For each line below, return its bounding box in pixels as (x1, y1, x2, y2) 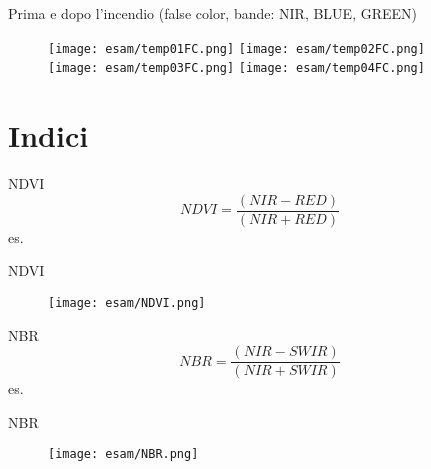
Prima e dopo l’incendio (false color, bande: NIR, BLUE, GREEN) (8, 3, 418, 23)
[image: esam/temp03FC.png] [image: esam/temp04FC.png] (48, 61, 425, 76)
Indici (8, 115, 89, 156)
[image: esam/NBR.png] (48, 447, 199, 462)
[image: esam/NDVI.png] (48, 295, 206, 310)
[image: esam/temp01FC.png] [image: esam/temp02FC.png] (48, 41, 425, 56)
